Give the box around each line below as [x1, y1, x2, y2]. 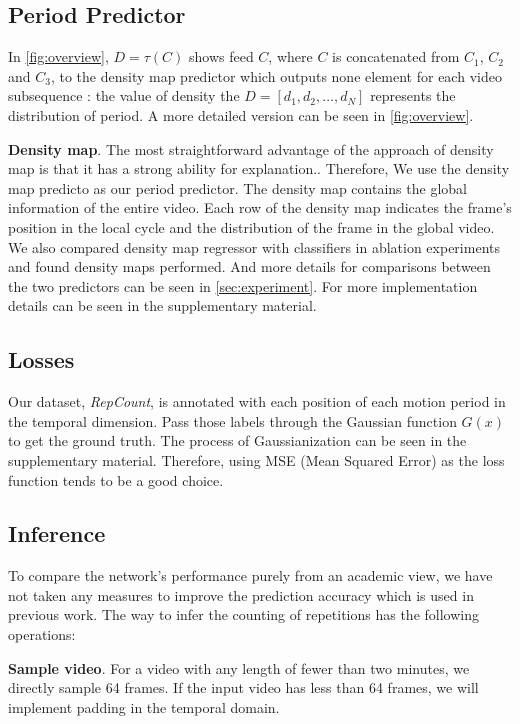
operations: [8, 624, 76, 645]
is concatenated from [332, 46, 460, 67]
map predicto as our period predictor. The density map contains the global [8, 177, 467, 198]
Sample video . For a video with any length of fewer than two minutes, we [8, 657, 470, 678]
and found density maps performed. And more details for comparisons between [8, 256, 491, 277]
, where [268, 46, 313, 67]
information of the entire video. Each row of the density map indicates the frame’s [8, 197, 512, 218]
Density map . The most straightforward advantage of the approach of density [8, 138, 494, 159]
